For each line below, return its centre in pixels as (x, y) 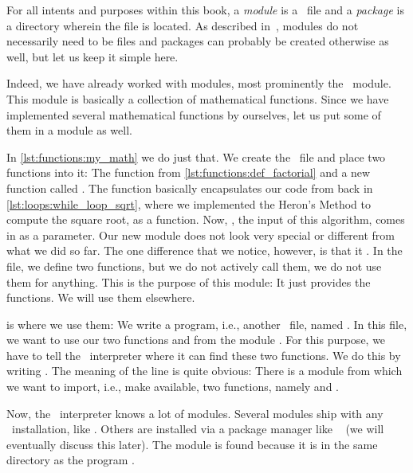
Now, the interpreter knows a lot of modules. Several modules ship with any (195, 413)
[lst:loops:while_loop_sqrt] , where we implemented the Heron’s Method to (189, 203)
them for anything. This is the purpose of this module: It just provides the (189, 281)
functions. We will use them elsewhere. (101, 297)
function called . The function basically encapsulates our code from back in (190, 188)
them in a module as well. (69, 130)
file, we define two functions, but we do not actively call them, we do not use (194, 266)
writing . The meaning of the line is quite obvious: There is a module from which (205, 371)
